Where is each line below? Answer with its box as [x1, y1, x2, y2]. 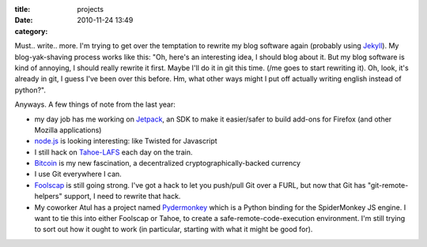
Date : [14, 16, 33, 25]
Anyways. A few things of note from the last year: [14, 99, 176, 110]
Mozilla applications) [34, 125, 102, 134]
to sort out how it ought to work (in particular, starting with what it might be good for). [34, 225, 313, 234]
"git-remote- [367, 180, 409, 189]
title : [14, 5, 31, 13]
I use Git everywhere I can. [34, 170, 122, 179]
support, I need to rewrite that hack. [63, 192, 181, 201]
